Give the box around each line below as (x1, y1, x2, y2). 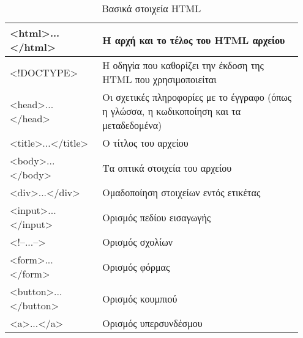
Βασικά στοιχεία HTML (102, 1, 201, 15)
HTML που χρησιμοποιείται (102, 72, 217, 86)
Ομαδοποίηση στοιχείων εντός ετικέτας (102, 185, 261, 199)
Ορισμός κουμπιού (102, 291, 178, 306)
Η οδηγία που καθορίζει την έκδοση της (102, 58, 264, 72)
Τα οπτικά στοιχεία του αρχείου (102, 160, 232, 175)
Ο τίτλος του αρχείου (102, 136, 189, 150)
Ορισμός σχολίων (102, 235, 173, 249)
